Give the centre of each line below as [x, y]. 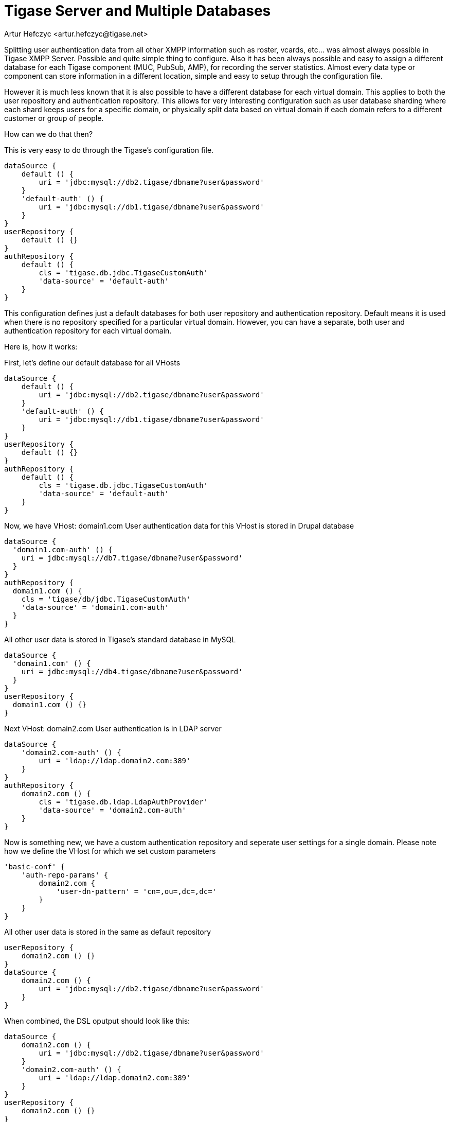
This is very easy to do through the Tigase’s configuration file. [109, 150]
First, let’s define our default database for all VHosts [92, 362]
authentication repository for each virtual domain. [88, 330]
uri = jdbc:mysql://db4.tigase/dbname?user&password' [132, 671]
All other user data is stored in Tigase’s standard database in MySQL [120, 639]
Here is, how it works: [41, 346]
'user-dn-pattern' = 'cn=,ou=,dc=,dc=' [137, 891]
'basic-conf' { [35, 866]
